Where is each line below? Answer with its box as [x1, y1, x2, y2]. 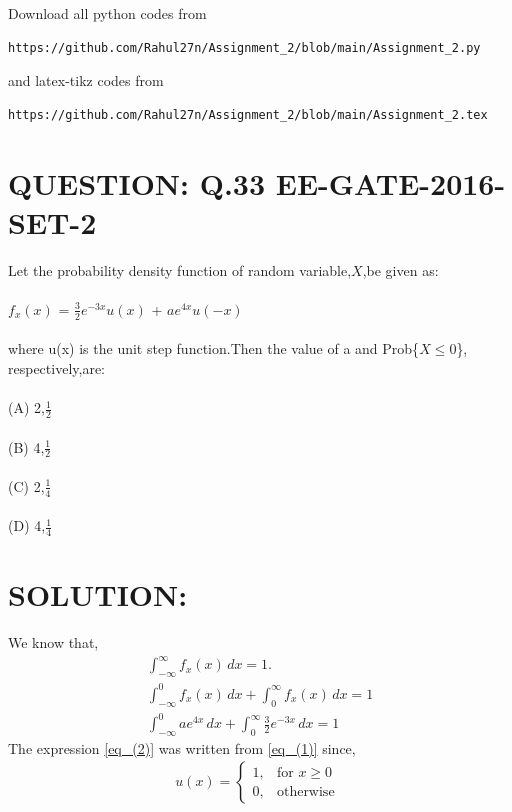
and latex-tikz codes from [8, 70, 164, 91]
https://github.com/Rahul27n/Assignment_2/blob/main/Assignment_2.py [8, 40, 481, 55]
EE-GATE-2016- [275, 162, 506, 203]
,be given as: [362, 259, 439, 280]
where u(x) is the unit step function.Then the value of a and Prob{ [8, 338, 420, 359]
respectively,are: [8, 357, 105, 378]
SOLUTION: [8, 574, 188, 615]
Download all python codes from [8, 3, 207, 23]
